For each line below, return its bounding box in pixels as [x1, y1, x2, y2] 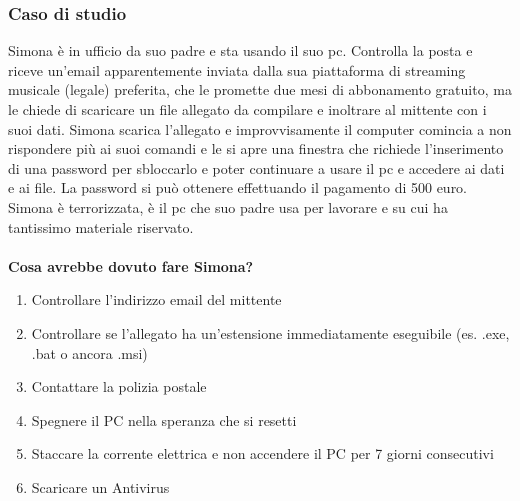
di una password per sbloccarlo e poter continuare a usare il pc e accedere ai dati [8, 157, 505, 178]
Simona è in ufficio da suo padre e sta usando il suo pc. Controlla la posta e [8, 40, 473, 61]
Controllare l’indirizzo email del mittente [31, 289, 282, 310]
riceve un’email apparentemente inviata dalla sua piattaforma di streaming [8, 59, 466, 80]
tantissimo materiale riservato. [8, 216, 194, 237]
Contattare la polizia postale [31, 376, 207, 397]
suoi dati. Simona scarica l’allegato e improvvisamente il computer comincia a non [8, 118, 512, 139]
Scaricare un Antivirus [31, 476, 170, 497]
